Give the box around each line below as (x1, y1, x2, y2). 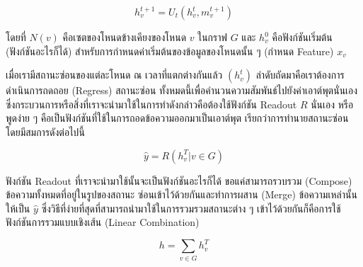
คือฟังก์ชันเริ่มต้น (272, 30, 333, 44)
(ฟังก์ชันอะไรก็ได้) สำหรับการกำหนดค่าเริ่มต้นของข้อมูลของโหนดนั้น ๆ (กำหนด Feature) (6, 43, 334, 58)
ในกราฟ (197, 30, 227, 44)
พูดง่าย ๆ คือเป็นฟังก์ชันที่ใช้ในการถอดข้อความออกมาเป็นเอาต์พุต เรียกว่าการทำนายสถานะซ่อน (6, 110, 349, 125)
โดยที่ (6, 30, 26, 44)
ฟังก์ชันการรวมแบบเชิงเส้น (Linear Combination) (6, 215, 200, 229)
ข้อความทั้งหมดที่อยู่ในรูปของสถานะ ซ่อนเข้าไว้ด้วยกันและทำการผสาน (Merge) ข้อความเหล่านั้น (6, 187, 357, 202)
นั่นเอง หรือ (311, 96, 354, 111)
